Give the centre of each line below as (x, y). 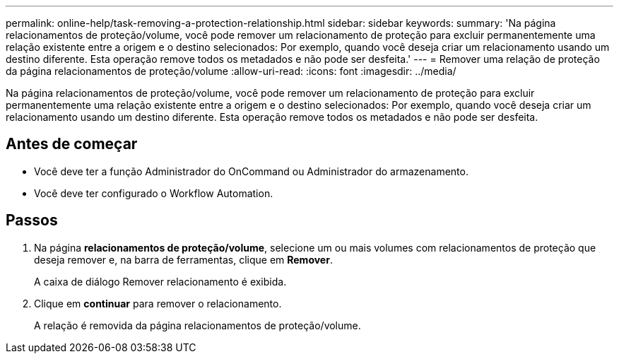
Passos (32, 220)
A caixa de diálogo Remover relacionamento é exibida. (160, 281)
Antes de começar (72, 144)
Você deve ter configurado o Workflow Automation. (154, 193)
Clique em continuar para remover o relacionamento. (158, 303)
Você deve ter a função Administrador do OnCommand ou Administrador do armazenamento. (251, 171)
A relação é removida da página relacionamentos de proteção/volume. (198, 325)
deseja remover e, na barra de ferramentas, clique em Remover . (183, 259)
